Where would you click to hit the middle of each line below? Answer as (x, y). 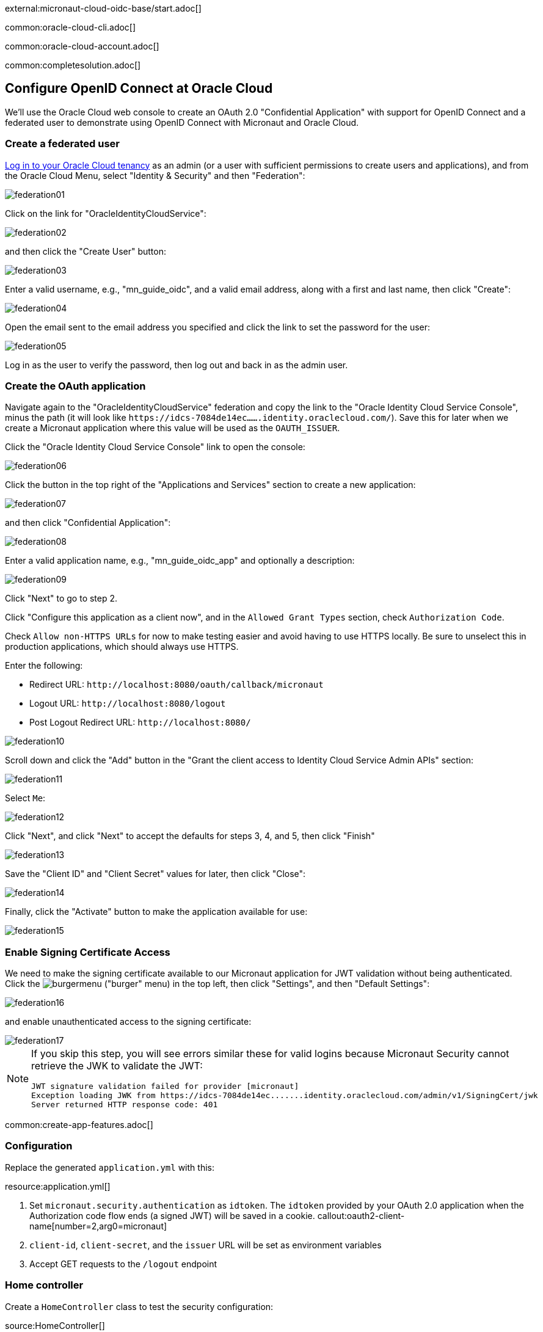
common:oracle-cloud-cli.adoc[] (71, 27)
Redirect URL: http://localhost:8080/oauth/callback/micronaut (177, 685)
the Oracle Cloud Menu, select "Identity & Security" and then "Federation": (155, 175)
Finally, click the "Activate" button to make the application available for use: (156, 912)
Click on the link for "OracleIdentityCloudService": (106, 213)
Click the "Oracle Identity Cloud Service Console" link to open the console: (155, 447)
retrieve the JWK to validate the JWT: (117, 1066)
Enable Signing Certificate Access (88, 952)
